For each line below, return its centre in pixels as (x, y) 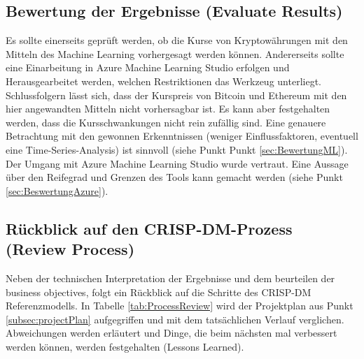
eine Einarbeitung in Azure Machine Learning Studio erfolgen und (148, 67)
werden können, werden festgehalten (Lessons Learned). (125, 346)
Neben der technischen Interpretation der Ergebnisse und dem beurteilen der (170, 278)
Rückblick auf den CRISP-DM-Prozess (149, 228)
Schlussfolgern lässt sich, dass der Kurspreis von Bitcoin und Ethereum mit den (176, 95)
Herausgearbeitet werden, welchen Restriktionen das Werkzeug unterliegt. (163, 81)
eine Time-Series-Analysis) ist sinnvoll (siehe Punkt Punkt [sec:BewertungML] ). (177, 149)
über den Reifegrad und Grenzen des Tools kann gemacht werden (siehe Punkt (174, 177)
